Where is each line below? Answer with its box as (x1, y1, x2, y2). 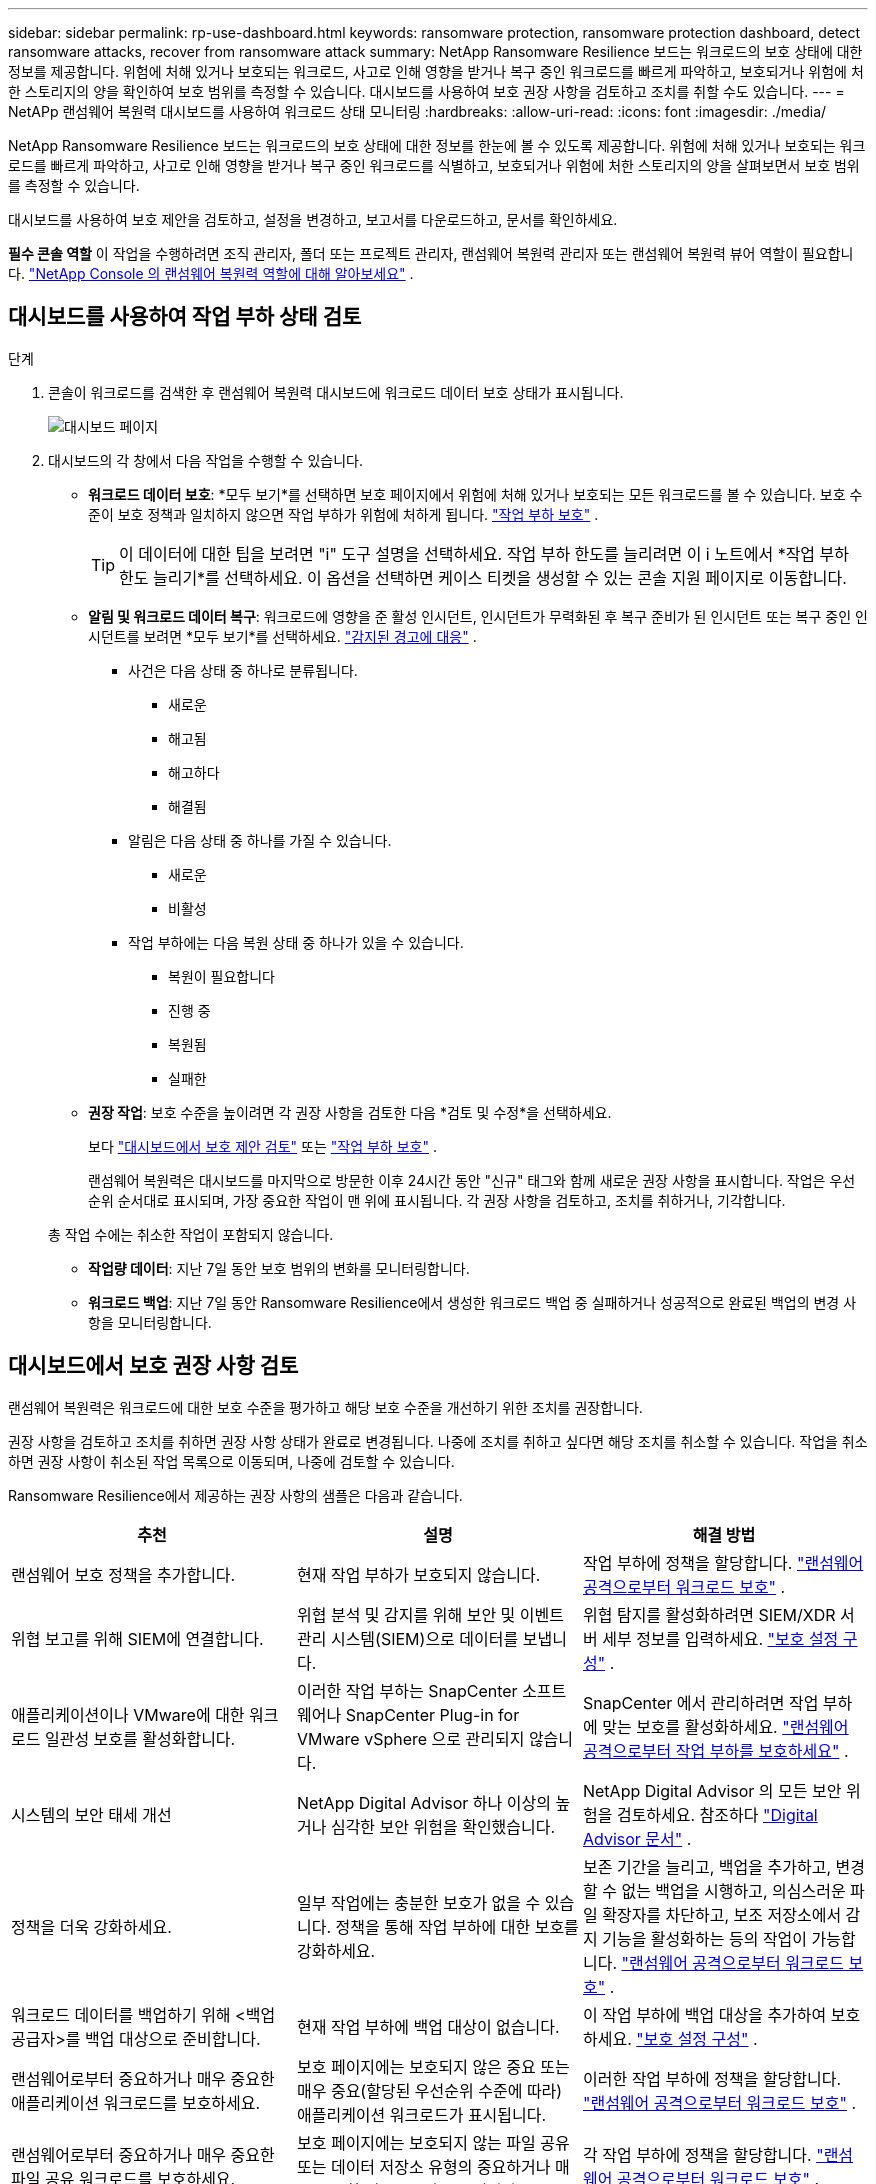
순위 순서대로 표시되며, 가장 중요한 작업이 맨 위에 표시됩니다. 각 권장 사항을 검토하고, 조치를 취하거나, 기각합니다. (88, 1191, 786, 1209)
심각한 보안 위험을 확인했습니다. (330, 1816, 556, 1837)
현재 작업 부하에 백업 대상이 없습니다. (296, 2016, 560, 2037)
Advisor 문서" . (582, 1828, 692, 1849)
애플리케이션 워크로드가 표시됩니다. (296, 2104, 547, 2125)
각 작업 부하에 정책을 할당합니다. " (582, 2144, 824, 2165)
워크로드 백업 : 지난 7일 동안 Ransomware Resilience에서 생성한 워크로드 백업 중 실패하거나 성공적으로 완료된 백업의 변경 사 (88, 1293, 857, 1311)
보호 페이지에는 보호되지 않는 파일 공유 (296, 2132, 570, 2153)
